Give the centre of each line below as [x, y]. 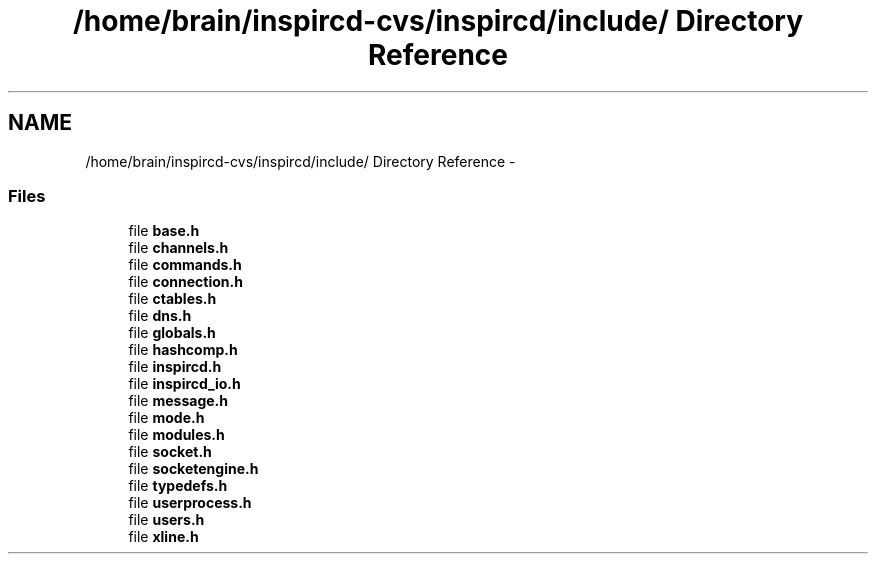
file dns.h [160, 316]
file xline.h [163, 537]
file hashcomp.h [183, 350]
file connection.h [185, 282]
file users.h [166, 520]
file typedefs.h [178, 486]
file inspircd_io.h [184, 384]
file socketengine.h [193, 469]
